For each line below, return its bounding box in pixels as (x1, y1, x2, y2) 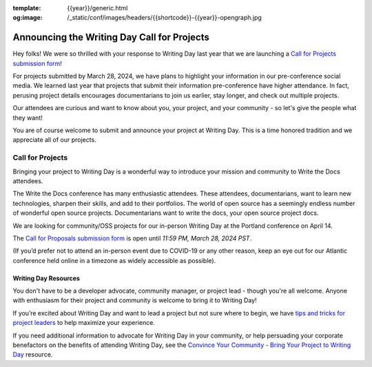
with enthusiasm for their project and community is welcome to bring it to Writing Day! (12, 296, 258, 304)
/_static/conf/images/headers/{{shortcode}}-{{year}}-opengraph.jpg (67, 14, 262, 22)
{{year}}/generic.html (67, 4, 128, 12)
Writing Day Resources (12, 274, 81, 282)
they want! (12, 114, 43, 122)
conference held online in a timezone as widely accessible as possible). (12, 256, 216, 264)
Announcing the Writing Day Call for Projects (12, 32, 210, 43)
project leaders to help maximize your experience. (12, 319, 155, 327)
